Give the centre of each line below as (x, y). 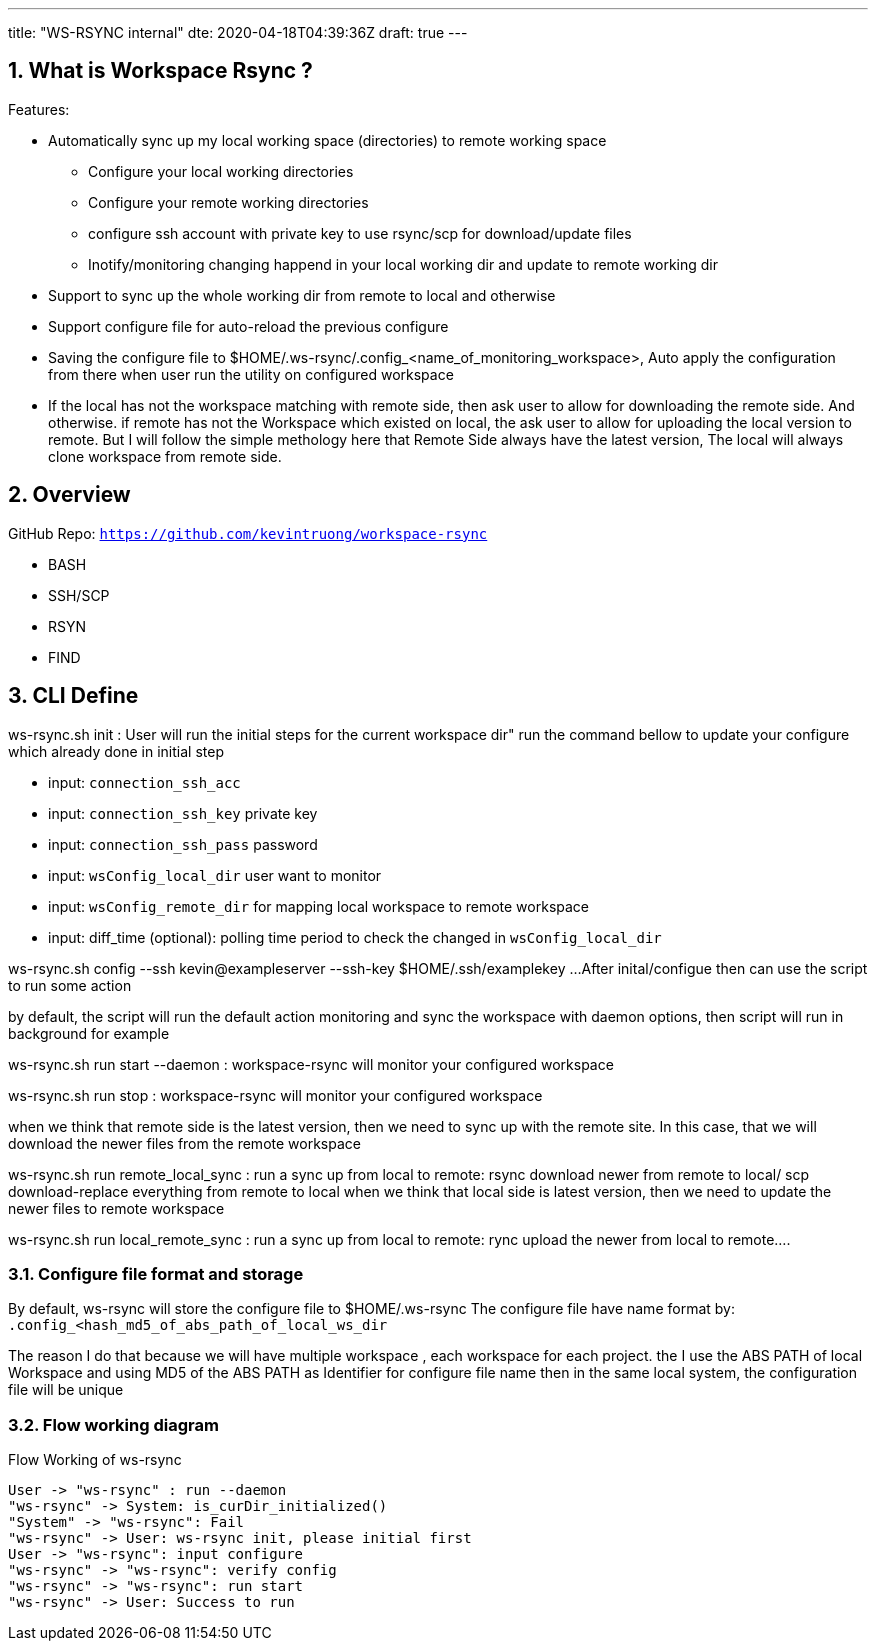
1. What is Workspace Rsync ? (160, 71)
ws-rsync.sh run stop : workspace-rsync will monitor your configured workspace (275, 1095)
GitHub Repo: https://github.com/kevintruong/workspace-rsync (248, 533)
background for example (89, 1033)
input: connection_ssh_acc (144, 782)
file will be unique (66, 1390)
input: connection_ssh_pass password (183, 844)
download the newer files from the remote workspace (184, 1143)
